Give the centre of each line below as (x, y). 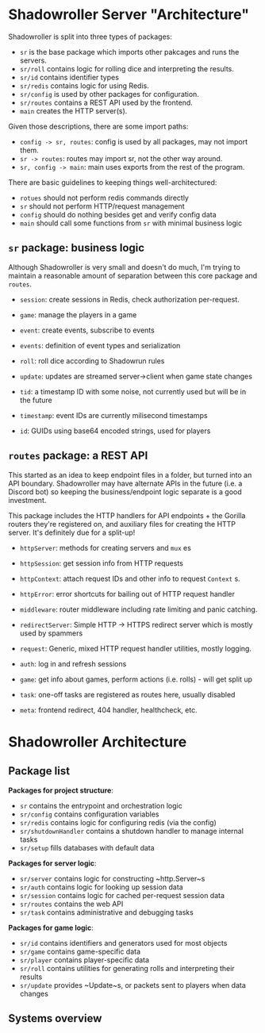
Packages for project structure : (61, 790)
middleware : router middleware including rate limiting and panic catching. (138, 609)
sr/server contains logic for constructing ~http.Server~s (112, 878)
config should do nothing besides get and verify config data (118, 214)
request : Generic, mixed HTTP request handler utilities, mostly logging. (136, 648)
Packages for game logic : (51, 927)
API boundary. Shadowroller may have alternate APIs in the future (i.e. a (125, 483)
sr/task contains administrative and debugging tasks (107, 912)
